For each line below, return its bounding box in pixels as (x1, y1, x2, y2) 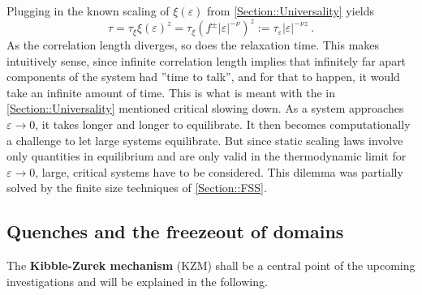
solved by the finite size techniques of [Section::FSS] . (6, 179, 267, 196)
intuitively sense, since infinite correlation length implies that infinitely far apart (6, 52, 407, 69)
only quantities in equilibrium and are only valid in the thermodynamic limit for (6, 147, 407, 165)
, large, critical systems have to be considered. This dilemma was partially (35, 163, 403, 180)
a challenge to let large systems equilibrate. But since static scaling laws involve (6, 131, 403, 148)
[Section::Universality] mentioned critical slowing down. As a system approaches (6, 100, 404, 117)
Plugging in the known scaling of (6, 2, 170, 19)
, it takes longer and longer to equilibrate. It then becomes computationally (35, 116, 411, 133)
